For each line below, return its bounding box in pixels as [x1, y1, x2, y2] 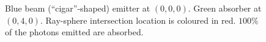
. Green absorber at [188, 2, 262, 14]
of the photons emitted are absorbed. [5, 26, 144, 38]
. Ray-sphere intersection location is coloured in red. [40, 13, 236, 26]
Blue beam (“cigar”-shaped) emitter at [5, 2, 150, 14]
